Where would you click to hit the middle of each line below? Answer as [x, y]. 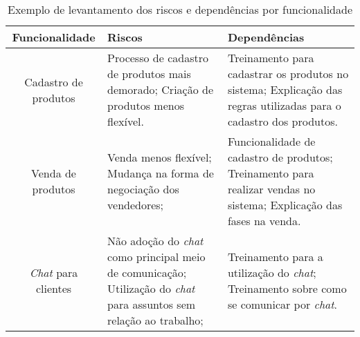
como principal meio [156, 257]
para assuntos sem [152, 304]
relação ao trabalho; [155, 320]
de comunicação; [147, 272]
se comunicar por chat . [282, 304]
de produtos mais [149, 74]
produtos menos [146, 105]
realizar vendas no [271, 189]
